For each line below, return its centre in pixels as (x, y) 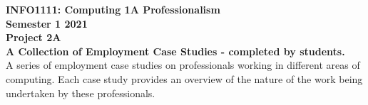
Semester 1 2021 (47, 23)
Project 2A (34, 37)
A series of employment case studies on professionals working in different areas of (183, 65)
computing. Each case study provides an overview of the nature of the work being (184, 78)
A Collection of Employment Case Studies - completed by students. (175, 51)
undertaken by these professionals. (81, 93)
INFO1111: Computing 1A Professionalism (113, 9)
